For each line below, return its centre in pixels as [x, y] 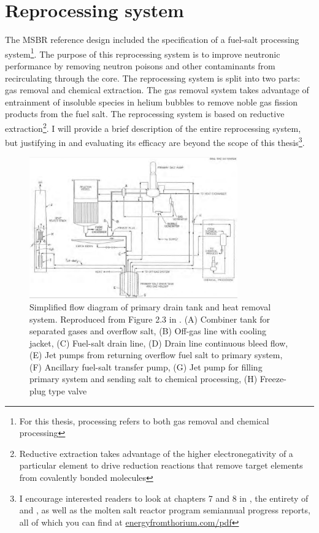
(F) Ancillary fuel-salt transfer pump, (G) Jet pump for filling [146, 366]
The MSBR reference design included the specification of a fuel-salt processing [152, 40]
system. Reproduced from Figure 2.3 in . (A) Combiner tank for [150, 319]
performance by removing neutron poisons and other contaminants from [140, 65]
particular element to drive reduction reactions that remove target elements [161, 465]
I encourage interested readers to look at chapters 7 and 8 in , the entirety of [164, 498]
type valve [68, 391]
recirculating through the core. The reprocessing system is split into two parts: [153, 78]
